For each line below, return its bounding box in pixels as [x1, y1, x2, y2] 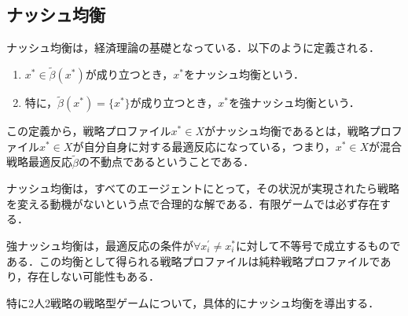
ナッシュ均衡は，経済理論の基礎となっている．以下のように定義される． [6, 39, 380, 56]
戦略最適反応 [6, 153, 72, 170]
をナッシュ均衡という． [184, 66, 304, 83]
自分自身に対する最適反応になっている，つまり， [83, 138, 336, 154]
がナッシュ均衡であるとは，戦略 [204, 123, 369, 139]
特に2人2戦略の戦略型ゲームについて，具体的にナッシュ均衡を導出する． [6, 294, 380, 310]
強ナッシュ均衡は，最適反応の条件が [6, 237, 193, 254]
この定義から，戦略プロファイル [6, 123, 171, 139]
